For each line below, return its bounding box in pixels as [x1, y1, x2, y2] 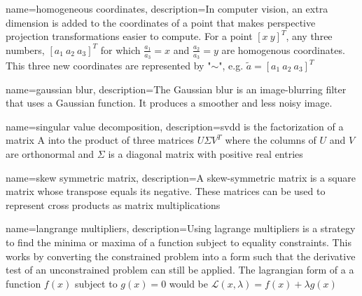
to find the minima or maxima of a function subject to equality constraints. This [6, 234, 351, 249]
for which [100, 42, 141, 57]
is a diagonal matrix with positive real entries [108, 146, 303, 161]
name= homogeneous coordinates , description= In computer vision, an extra [6, 1, 328, 15]
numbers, [6, 42, 45, 57]
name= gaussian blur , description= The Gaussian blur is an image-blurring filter [6, 81, 347, 96]
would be [169, 276, 209, 290]
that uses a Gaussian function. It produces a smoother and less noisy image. [6, 95, 333, 110]
